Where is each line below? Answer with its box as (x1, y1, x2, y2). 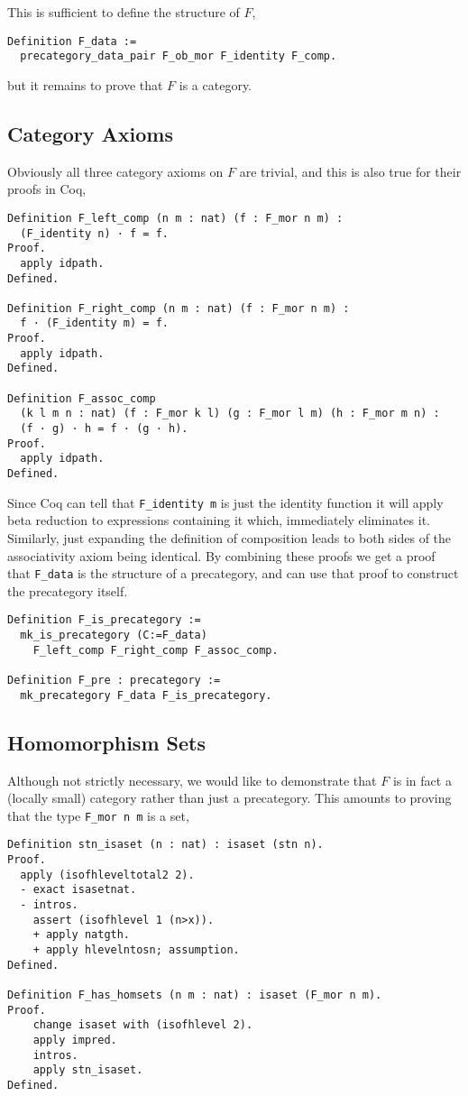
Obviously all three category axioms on (7, 161, 224, 180)
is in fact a (392, 770, 452, 789)
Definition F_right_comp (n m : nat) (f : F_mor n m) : (7, 301, 350, 315)
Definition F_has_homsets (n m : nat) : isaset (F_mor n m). (7, 988, 382, 1001)
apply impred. (32, 1033, 117, 1046)
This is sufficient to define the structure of (7, 3, 240, 21)
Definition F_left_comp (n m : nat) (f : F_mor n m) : (7, 211, 344, 225)
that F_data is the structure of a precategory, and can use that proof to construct (7, 564, 459, 583)
